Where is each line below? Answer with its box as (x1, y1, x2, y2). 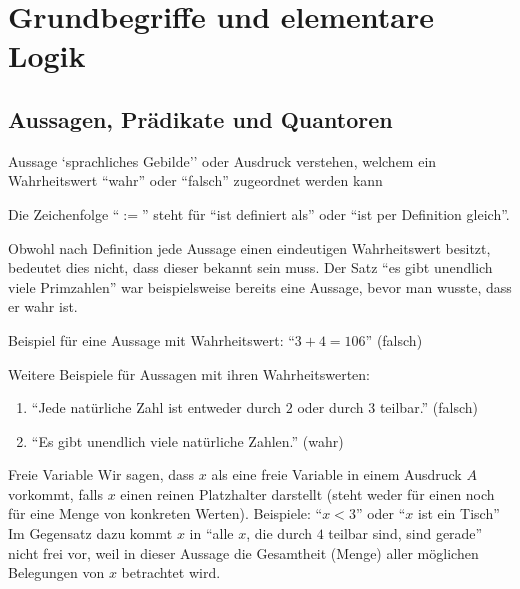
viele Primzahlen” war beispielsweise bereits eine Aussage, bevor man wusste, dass (8, 276, 512, 297)
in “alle (189, 523, 234, 544)
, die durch (246, 523, 313, 544)
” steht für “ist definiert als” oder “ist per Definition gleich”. (141, 203, 510, 224)
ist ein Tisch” (417, 503, 500, 524)
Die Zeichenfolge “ (8, 203, 120, 224)
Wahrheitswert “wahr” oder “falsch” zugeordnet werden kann (8, 170, 383, 191)
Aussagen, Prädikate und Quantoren (8, 103, 393, 134)
